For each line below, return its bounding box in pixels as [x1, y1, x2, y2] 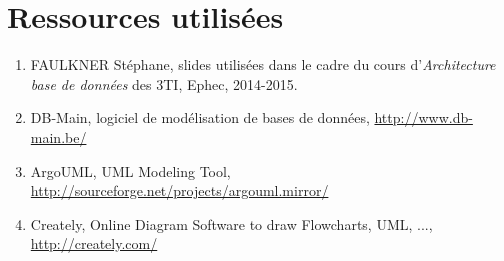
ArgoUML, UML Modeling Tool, [30, 160, 231, 181]
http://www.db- [374, 107, 473, 128]
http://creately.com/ [30, 233, 158, 254]
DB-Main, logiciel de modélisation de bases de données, [30, 107, 370, 128]
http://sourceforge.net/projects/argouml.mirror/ [30, 180, 329, 201]
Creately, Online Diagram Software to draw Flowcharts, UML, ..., [30, 213, 433, 234]
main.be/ [30, 126, 87, 147]
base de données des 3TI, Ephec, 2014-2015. [30, 73, 298, 94]
